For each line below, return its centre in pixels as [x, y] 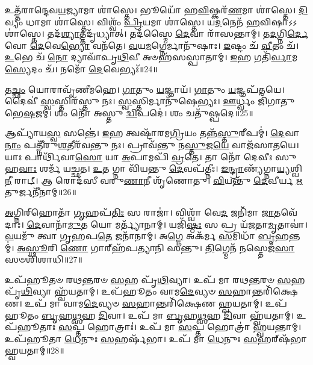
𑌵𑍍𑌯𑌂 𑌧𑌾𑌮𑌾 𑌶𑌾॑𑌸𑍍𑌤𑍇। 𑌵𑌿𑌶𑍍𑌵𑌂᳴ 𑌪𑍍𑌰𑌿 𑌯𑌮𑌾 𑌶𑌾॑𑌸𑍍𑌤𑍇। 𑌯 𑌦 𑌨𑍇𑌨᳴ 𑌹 [132, 21]
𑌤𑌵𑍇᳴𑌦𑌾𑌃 [285, 212]
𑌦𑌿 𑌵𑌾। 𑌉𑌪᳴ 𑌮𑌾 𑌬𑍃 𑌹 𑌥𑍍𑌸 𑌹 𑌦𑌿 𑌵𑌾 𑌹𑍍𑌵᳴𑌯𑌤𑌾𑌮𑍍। [196, 315]
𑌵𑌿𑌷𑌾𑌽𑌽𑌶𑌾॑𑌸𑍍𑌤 [278, 21]
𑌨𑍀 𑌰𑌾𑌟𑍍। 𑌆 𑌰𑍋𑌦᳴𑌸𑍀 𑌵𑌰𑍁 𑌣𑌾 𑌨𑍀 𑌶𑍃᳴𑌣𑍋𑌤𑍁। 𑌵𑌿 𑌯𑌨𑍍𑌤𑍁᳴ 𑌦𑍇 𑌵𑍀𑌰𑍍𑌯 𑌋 [154, 180]
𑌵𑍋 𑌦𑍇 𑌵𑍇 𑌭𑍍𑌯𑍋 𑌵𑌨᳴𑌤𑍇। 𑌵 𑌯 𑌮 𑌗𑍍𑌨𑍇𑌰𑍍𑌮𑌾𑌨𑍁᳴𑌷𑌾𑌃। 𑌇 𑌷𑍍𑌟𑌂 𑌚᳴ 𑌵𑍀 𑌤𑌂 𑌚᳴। [152, 45]
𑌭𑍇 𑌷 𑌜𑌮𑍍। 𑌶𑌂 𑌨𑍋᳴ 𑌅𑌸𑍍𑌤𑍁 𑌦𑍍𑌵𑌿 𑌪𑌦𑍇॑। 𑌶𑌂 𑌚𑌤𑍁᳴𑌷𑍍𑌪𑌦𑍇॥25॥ [129, 112]
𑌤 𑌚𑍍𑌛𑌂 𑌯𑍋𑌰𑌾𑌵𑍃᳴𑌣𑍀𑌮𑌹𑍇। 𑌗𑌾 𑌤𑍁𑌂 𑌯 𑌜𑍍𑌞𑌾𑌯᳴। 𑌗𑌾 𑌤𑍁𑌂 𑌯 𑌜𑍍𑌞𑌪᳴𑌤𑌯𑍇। [145, 89]
